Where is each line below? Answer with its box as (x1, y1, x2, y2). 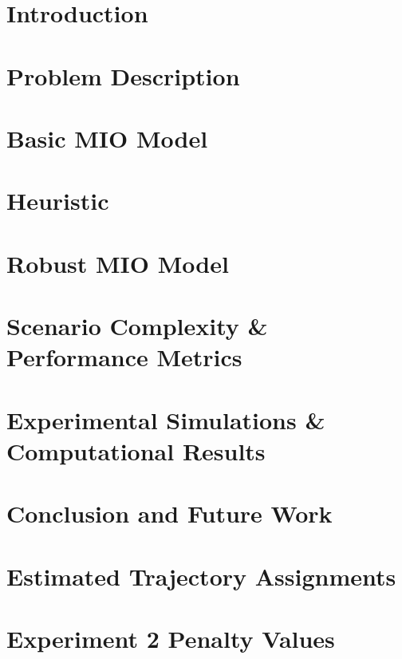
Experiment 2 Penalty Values (6, 622, 335, 654)
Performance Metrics (6, 341, 242, 373)
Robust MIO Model (6, 247, 229, 279)
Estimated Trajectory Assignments (6, 559, 396, 592)
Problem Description (6, 59, 240, 92)
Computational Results (6, 434, 266, 467)
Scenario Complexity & (6, 310, 268, 342)
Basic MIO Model (6, 121, 208, 154)
